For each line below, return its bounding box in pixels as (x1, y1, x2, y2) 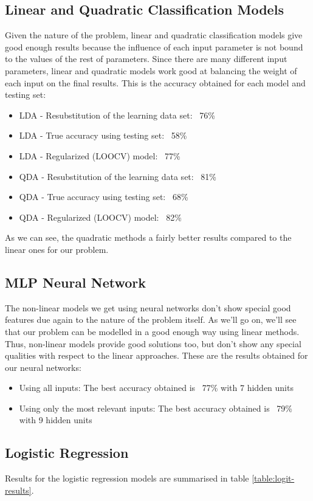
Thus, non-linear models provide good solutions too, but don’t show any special (5, 337, 301, 350)
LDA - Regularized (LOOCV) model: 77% (19, 149, 181, 162)
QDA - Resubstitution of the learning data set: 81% (19, 170, 217, 182)
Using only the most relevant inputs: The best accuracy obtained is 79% (19, 401, 293, 414)
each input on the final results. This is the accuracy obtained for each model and (5, 76, 306, 89)
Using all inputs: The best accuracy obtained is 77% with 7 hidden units (19, 381, 294, 394)
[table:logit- (252, 472, 295, 485)
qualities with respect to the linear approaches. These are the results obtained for (5, 349, 308, 362)
